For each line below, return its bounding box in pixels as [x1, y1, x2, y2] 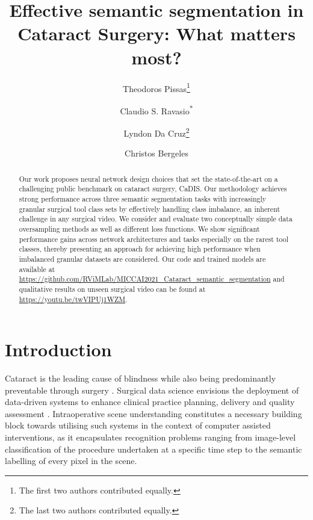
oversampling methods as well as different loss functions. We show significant [19, 223, 260, 234]
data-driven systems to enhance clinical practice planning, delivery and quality [5, 395, 295, 408]
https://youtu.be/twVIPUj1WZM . [19, 294, 128, 304]
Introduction [5, 337, 112, 362]
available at [19, 264, 55, 274]
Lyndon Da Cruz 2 [123, 125, 190, 139]
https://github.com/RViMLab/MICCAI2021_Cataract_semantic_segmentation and [19, 274, 285, 284]
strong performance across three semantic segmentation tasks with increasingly [19, 193, 267, 203]
